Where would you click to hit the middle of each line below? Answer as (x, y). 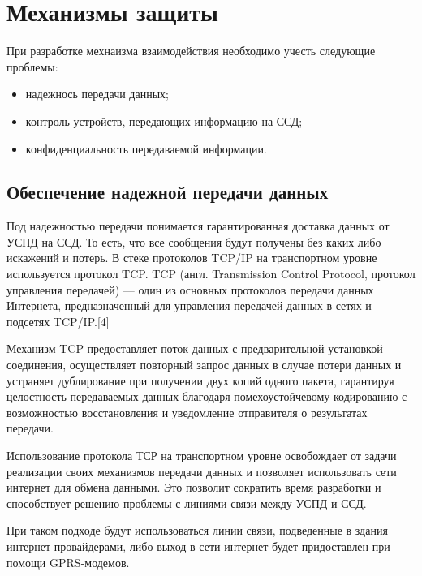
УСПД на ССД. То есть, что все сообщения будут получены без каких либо (194, 241)
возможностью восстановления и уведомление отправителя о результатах (187, 412)
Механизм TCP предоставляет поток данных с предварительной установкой (195, 348)
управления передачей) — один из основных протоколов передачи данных (190, 289)
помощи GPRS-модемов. (68, 562)
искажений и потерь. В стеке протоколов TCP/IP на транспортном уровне (192, 258)
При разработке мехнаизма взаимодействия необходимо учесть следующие (191, 51)
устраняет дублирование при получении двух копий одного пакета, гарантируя (200, 380)
